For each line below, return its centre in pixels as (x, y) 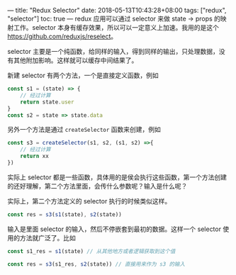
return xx (35, 156)
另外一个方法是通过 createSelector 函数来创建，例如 (84, 130)
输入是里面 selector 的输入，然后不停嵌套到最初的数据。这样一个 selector (114, 229)
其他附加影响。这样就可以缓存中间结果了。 (75, 60)
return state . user (47, 102)
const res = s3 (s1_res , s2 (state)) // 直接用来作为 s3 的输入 (96, 264)
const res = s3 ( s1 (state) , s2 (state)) (64, 214)
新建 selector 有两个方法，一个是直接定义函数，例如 (83, 75)
